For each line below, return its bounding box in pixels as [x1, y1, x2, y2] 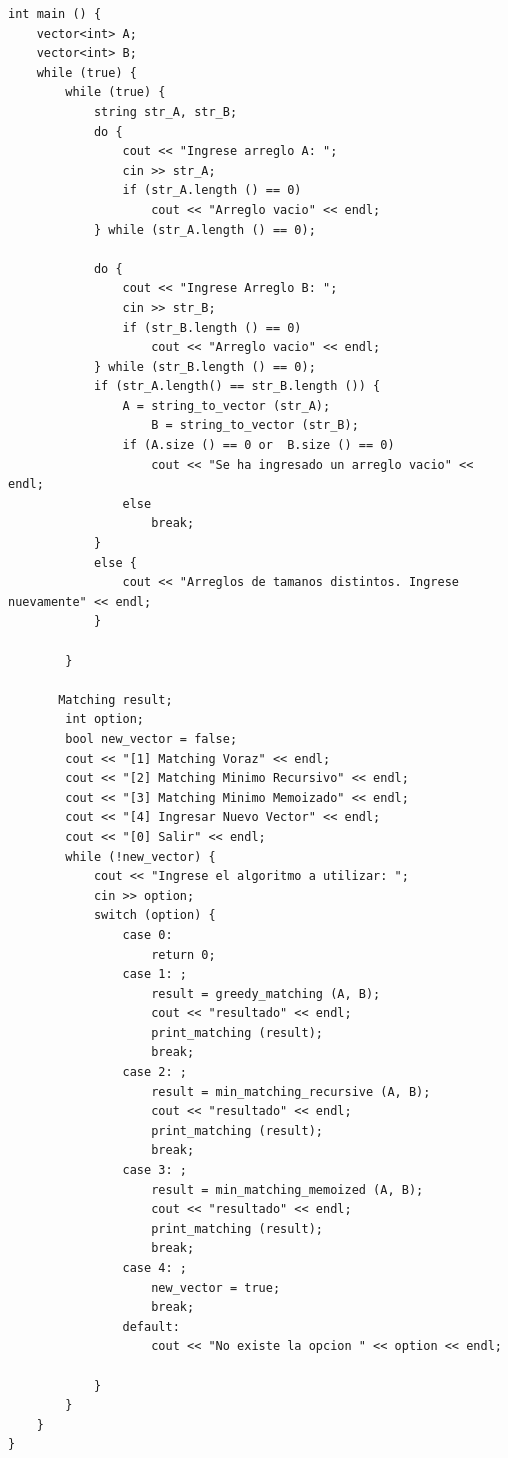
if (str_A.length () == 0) [122, 183, 302, 198]
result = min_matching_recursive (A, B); [151, 1084, 431, 1099]
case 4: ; [122, 1261, 187, 1275]
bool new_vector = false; [65, 731, 238, 746]
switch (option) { [93, 908, 216, 923]
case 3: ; [122, 1163, 187, 1178]
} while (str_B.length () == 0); [93, 359, 316, 374]
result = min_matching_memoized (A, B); [151, 1182, 424, 1197]
